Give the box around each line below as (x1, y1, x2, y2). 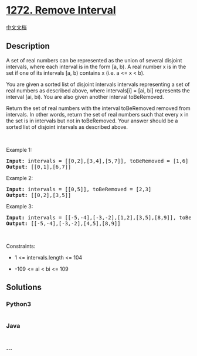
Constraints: (6, 242, 36, 249)
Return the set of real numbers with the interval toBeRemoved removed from (6, 104, 191, 112)
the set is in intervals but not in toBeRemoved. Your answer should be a (6, 117, 178, 124)
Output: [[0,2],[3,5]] (6, 192, 72, 198)
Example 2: (6, 174, 33, 181)
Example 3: (6, 202, 33, 209)
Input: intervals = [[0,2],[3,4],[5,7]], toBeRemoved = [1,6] (6, 157, 189, 164)
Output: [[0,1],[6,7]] (6, 163, 72, 170)
